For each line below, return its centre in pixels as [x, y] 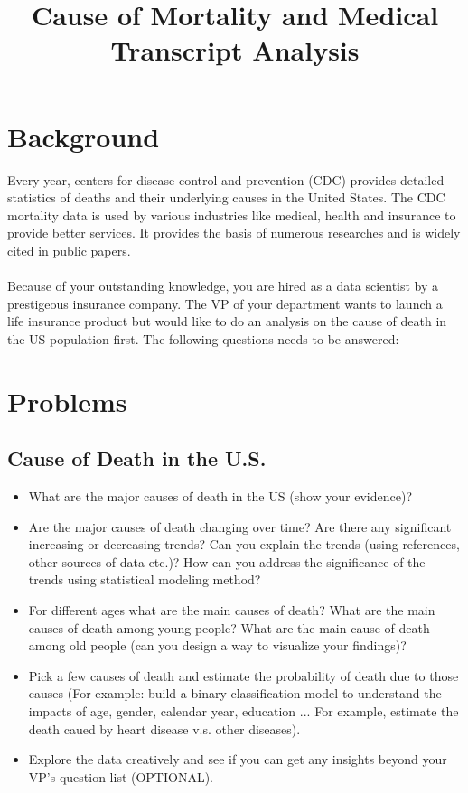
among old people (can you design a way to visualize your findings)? [217, 645]
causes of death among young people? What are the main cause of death [229, 627]
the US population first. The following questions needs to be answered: [203, 338]
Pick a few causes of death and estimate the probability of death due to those [243, 675]
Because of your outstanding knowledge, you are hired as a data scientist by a [223, 286]
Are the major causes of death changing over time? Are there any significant [240, 526]
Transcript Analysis [235, 50]
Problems [67, 401]
